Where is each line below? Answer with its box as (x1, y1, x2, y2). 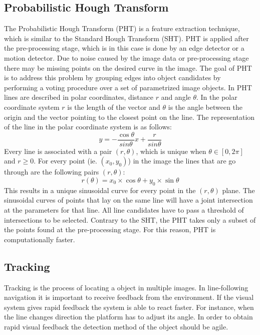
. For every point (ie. (34, 155, 97, 166)
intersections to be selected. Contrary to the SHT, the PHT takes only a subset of (4, 214, 256, 225)
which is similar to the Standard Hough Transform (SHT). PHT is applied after (4, 33, 249, 43)
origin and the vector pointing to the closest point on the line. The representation (4, 111, 255, 122)
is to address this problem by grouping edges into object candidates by (4, 72, 221, 83)
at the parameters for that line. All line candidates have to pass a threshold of (4, 204, 244, 215)
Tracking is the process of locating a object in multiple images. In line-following (4, 282, 248, 292)
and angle (161, 92, 191, 102)
